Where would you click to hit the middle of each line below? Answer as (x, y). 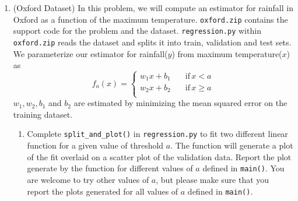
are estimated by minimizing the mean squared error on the (180, 103)
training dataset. (43, 114)
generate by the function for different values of (110, 168)
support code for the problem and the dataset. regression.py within (137, 31)
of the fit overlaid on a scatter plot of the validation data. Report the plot (159, 156)
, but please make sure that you (213, 179)
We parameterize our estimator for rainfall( (90, 53)
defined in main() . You (243, 168)
